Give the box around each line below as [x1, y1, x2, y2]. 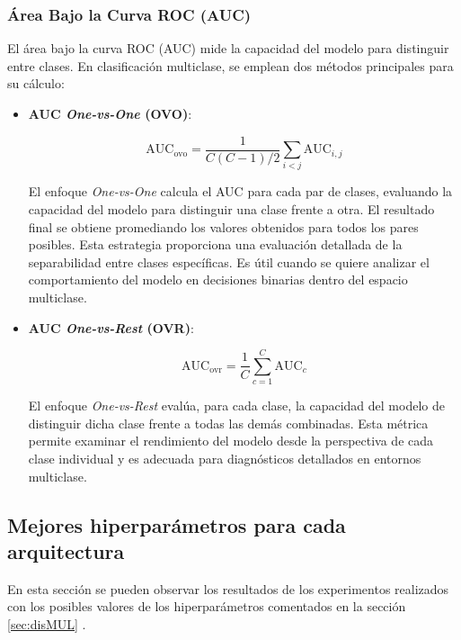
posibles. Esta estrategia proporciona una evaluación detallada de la [28, 235, 403, 254]
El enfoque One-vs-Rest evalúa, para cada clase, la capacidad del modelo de [28, 396, 445, 415]
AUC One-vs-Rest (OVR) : [28, 318, 194, 337]
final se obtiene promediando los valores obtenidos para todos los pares [28, 217, 419, 236]
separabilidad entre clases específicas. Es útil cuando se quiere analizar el [28, 252, 430, 271]
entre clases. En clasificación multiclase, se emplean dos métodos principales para [7, 56, 454, 75]
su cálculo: [7, 74, 65, 93]
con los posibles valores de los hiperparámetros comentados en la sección [7, 597, 406, 616]
